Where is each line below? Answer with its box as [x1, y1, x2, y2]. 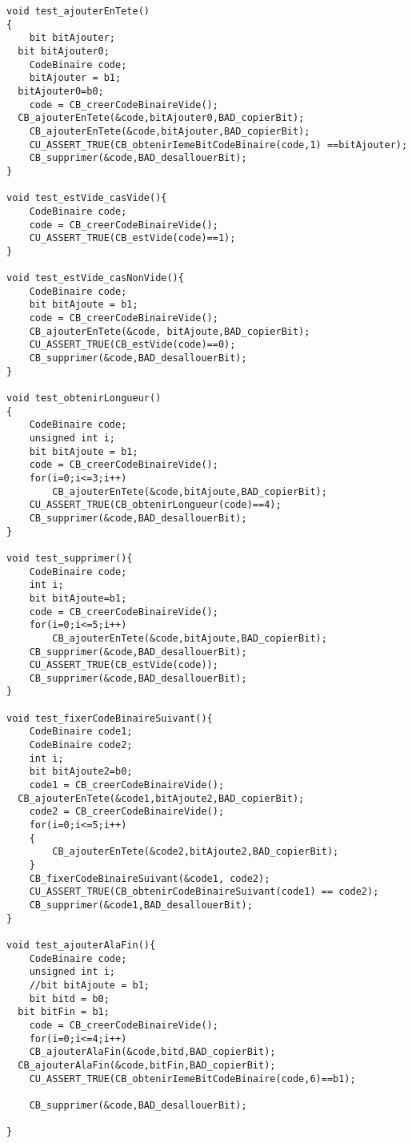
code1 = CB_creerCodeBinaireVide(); [29, 779, 225, 791]
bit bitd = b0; [29, 992, 110, 1004]
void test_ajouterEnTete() [6, 6, 150, 17]
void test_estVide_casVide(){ [6, 192, 167, 204]
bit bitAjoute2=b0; [29, 766, 133, 778]
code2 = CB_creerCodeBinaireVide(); [29, 806, 225, 818]
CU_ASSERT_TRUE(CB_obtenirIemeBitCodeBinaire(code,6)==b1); [29, 1073, 356, 1085]
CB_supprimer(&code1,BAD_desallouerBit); [29, 899, 253, 911]
